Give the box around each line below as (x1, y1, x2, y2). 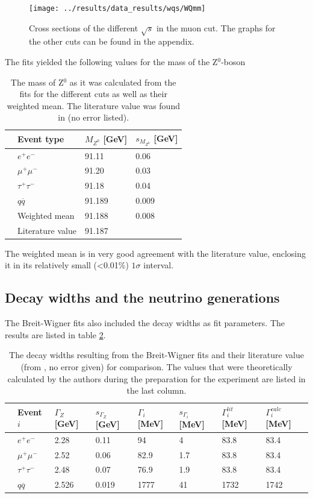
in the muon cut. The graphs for (156, 21, 276, 34)
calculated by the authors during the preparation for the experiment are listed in (7, 372, 306, 385)
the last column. (126, 384, 187, 397)
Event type (17, 133, 64, 145)
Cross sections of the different (29, 21, 138, 34)
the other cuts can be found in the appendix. (29, 35, 194, 48)
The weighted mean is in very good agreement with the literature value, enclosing (5, 247, 306, 259)
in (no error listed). (58, 111, 129, 124)
